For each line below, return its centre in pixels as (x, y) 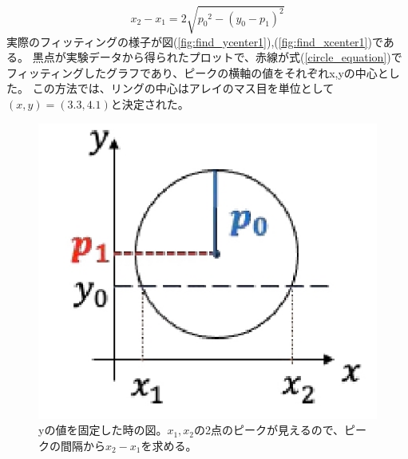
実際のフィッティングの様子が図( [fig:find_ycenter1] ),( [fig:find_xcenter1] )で (195, 41)
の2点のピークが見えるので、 (269, 430)
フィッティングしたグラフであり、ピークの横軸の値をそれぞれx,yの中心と (198, 72)
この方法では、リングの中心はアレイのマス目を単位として (183, 88)
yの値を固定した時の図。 (103, 430)
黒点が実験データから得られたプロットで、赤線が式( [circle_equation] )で (217, 57)
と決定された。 (150, 103)
